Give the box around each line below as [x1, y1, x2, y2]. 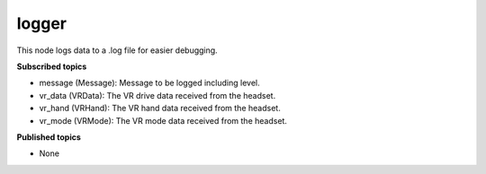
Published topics [16, 131, 81, 143]
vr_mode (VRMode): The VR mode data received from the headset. [39, 115, 288, 126]
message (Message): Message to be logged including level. [39, 77, 260, 89]
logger [16, 13, 67, 33]
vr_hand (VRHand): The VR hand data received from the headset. [39, 103, 281, 114]
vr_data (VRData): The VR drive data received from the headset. [39, 90, 276, 100]
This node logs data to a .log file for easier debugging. [16, 45, 218, 56]
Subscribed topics [16, 61, 87, 72]
